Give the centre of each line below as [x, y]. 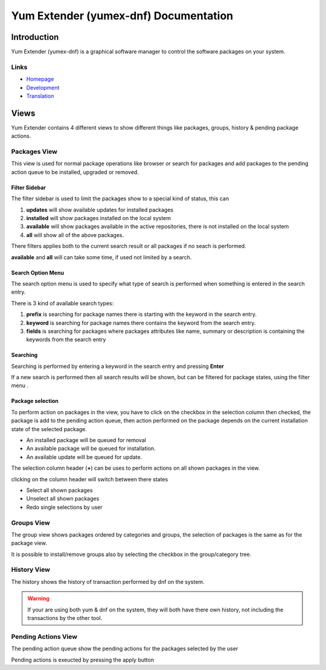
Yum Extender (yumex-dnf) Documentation [122, 16]
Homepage [40, 79]
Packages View [34, 152]
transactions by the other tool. [65, 618]
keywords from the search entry [66, 340]
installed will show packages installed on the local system [99, 218]
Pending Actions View [44, 636]
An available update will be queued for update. [84, 457]
